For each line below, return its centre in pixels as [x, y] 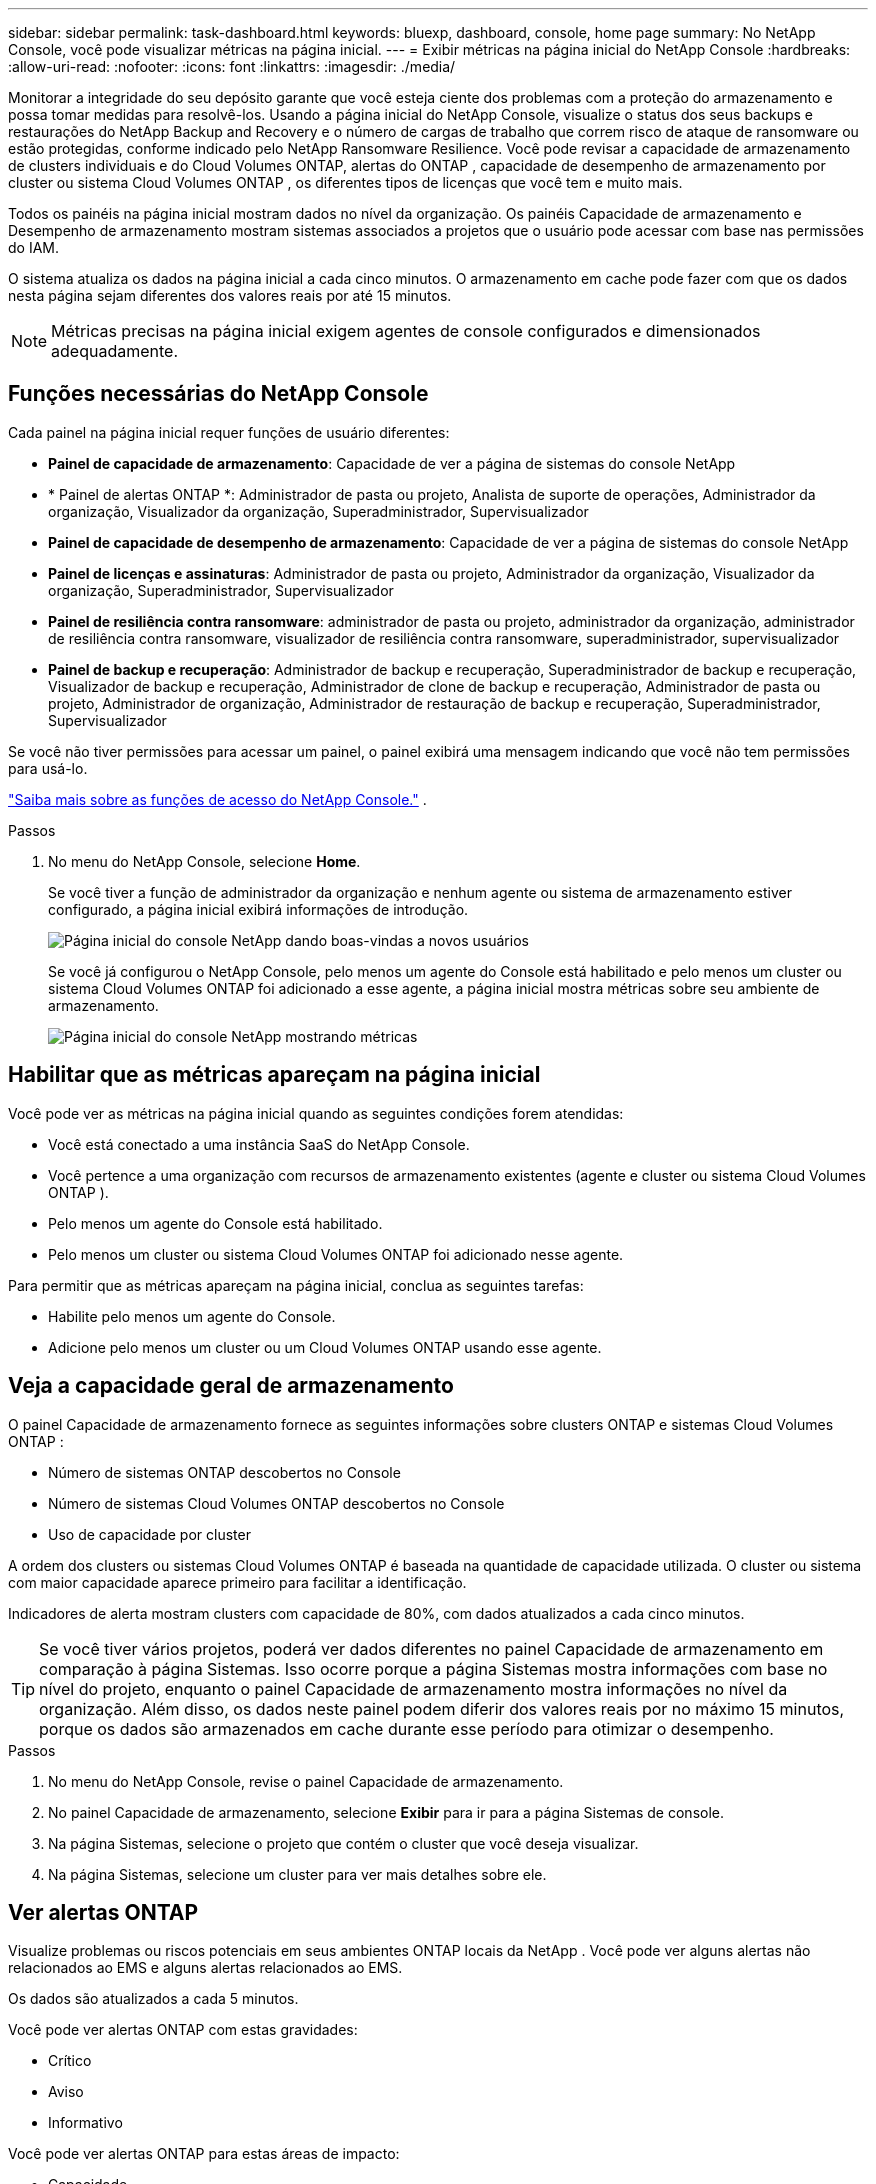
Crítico [70, 2061]
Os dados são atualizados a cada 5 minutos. [153, 1999]
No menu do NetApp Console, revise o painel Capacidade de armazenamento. [306, 1781]
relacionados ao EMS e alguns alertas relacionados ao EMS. [205, 1968]
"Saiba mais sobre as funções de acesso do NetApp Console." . [217, 799]
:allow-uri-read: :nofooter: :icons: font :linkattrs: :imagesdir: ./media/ [232, 66]
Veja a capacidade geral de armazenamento [231, 1386]
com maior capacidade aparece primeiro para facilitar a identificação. [237, 1582]
